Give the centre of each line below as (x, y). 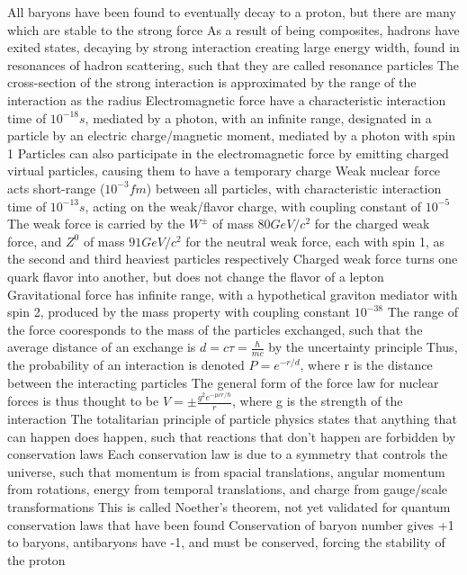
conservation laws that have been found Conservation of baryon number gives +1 (231, 524)
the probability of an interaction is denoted (126, 365)
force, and (35, 241)
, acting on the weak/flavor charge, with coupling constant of (253, 206)
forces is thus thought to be (83, 401)
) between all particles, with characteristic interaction (294, 188)
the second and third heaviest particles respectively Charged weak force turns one (233, 259)
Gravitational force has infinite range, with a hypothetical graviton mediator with (233, 294)
